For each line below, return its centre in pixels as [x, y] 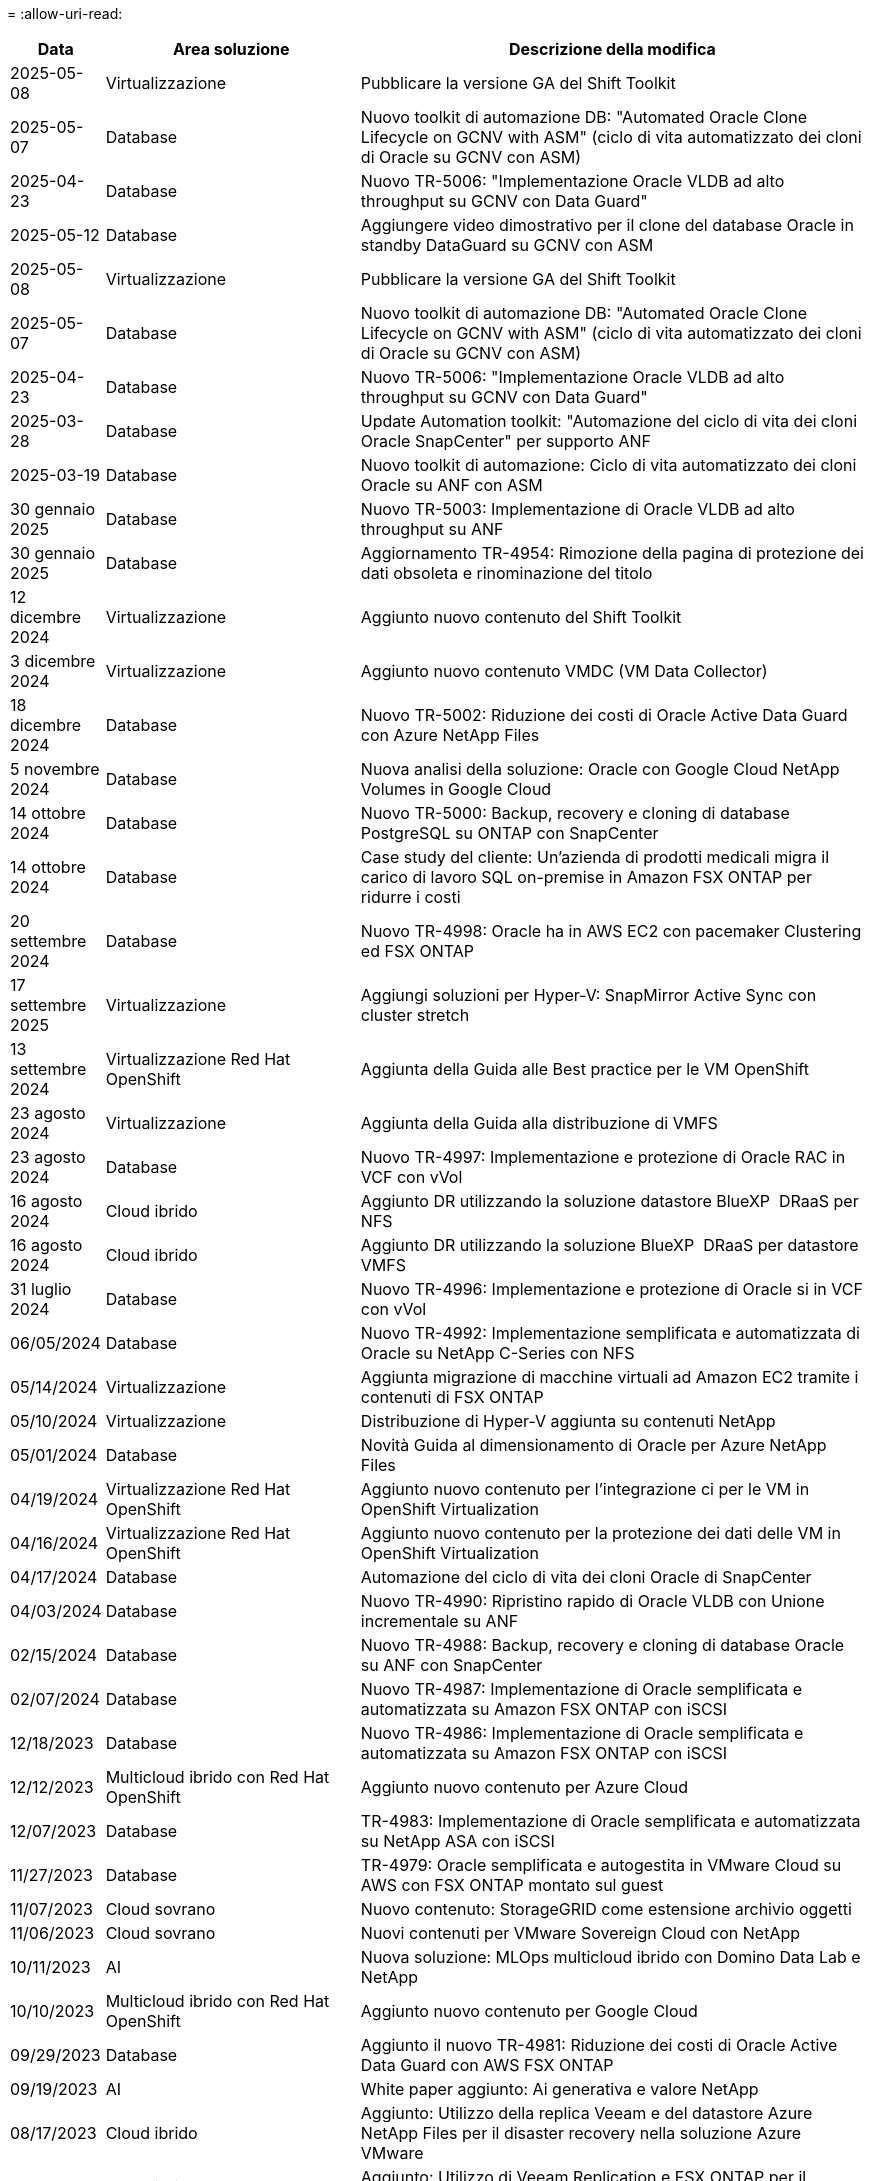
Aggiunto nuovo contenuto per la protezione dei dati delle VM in [600, 1533]
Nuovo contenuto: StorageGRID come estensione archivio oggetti [606, 1909]
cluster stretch [415, 1015]
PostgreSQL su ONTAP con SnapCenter [509, 833]
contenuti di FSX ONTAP [452, 1397]
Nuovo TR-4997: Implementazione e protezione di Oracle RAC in [603, 1157]
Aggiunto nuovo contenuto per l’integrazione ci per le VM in [585, 1489]
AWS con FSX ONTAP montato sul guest [512, 1885]
